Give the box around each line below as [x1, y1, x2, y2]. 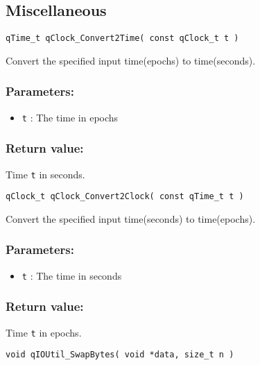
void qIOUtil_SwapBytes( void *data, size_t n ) [6, 350, 234, 360]
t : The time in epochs [21, 110, 119, 124]
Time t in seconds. [6, 167, 85, 181]
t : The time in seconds [21, 268, 122, 282]
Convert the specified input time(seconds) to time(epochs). [6, 211, 256, 226]
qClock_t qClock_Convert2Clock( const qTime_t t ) [6, 192, 244, 202]
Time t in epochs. [6, 325, 82, 339]
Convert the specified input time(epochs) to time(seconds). [6, 53, 256, 67]
